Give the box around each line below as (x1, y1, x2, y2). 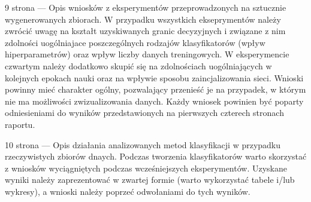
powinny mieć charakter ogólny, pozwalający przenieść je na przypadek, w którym (5, 83, 306, 96)
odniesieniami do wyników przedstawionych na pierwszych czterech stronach (5, 106, 284, 119)
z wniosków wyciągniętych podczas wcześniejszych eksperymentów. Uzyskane (5, 161, 287, 174)
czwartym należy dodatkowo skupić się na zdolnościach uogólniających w (5, 59, 272, 72)
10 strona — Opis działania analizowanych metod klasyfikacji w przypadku (5, 138, 281, 151)
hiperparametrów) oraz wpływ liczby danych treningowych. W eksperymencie (5, 48, 289, 60)
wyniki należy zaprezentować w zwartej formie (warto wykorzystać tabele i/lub (5, 173, 295, 186)
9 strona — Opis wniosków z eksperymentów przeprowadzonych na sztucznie (5, 1, 286, 13)
